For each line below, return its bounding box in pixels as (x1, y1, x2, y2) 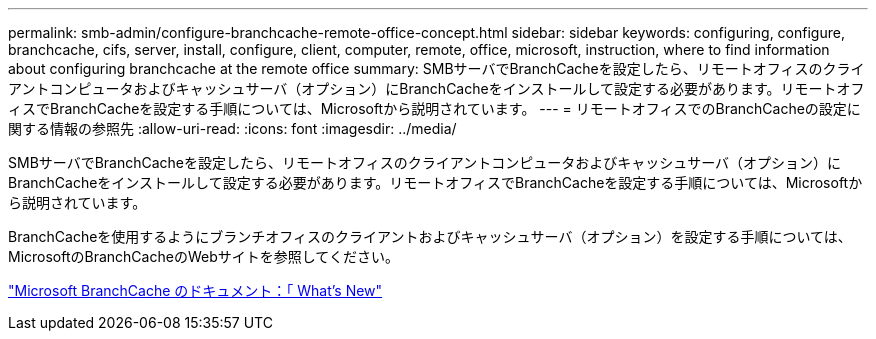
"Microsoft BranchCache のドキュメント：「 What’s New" (8, 282, 383, 299)
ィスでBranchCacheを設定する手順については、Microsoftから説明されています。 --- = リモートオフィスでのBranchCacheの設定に (8, 100, 861, 117)
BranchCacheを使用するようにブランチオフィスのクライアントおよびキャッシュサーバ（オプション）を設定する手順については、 (8, 228, 852, 245)
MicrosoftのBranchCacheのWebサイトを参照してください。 (8, 248, 399, 265)
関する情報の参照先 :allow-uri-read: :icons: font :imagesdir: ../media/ (8, 120, 457, 137)
